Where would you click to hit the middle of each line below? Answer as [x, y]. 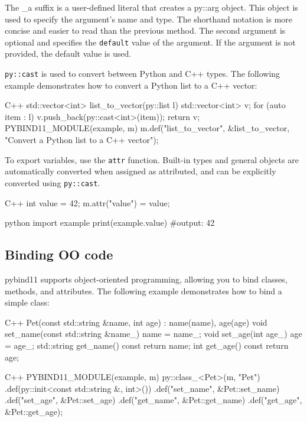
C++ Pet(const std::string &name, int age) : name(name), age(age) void [136, 322]
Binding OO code [59, 254]
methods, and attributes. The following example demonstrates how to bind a [143, 290]
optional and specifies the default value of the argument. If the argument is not [150, 42]
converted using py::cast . [53, 182]
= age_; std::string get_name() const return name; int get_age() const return [147, 345]
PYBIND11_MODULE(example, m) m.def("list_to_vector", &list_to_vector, [147, 128]
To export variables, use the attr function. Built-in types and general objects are [152, 159]
